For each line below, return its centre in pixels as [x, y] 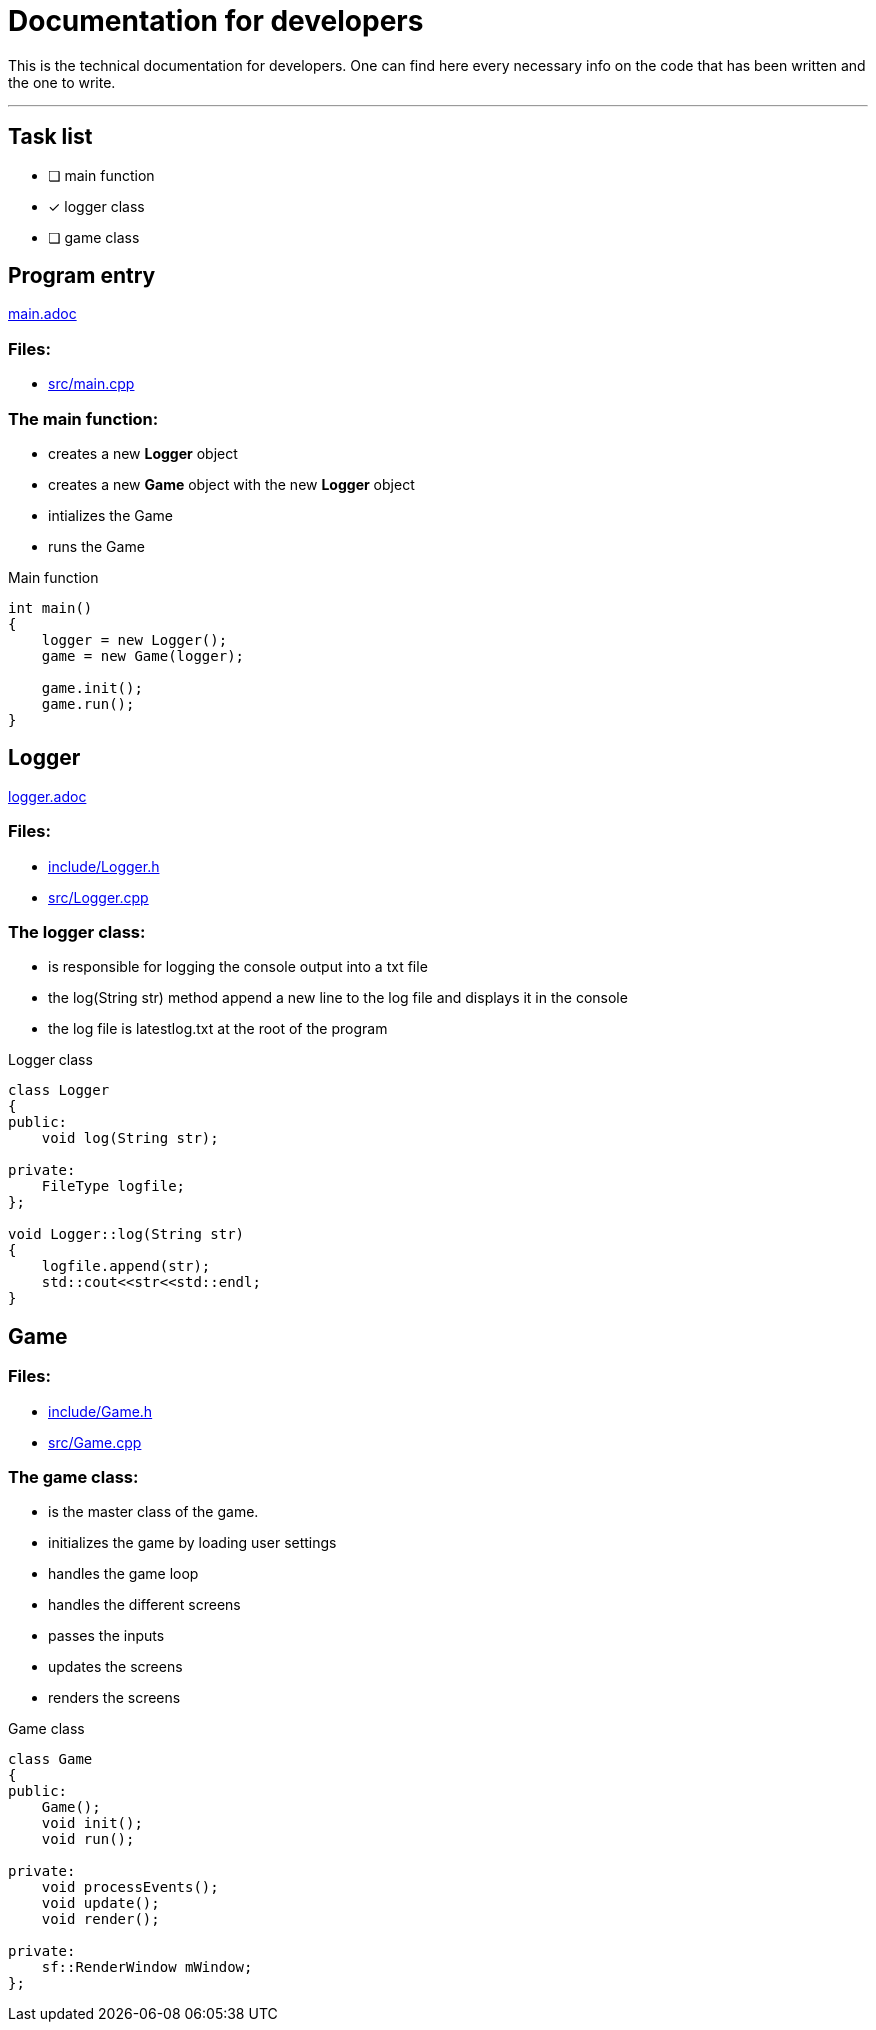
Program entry [82, 276]
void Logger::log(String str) [126, 1234]
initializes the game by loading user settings [192, 1543]
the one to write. [62, 82]
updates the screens [115, 1667]
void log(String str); [130, 1138]
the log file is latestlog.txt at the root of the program [218, 1029]
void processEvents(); [130, 1887]
